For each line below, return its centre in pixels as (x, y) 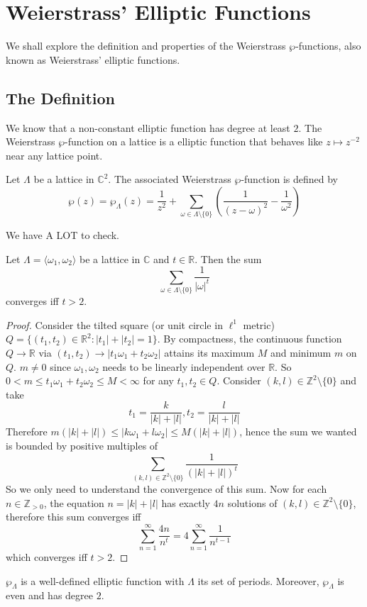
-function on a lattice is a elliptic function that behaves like (194, 141)
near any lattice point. (54, 155)
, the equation (74, 502)
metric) (259, 324)
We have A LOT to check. (62, 235)
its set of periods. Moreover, (258, 580)
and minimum (301, 352)
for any (158, 380)
